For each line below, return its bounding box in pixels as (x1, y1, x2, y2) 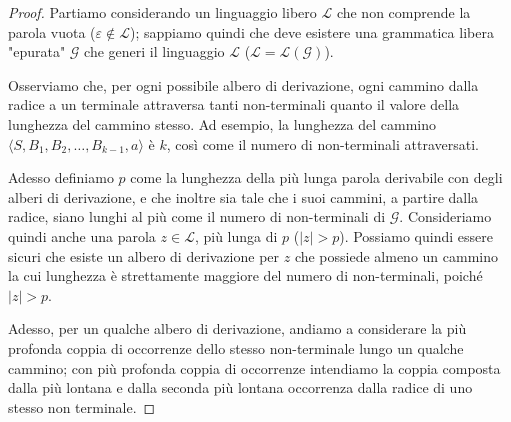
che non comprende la (336, 2, 471, 22)
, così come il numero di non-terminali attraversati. (166, 133, 479, 154)
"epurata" (8, 41, 66, 62)
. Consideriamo (399, 206, 492, 227)
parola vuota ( (8, 21, 96, 42)
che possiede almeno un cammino (294, 245, 499, 266)
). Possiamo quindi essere (339, 225, 493, 246)
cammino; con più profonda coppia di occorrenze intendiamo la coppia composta (8, 357, 501, 378)
